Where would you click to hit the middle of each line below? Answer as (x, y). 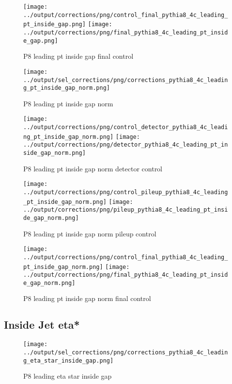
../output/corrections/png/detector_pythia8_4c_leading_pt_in (126, 145)
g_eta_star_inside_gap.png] (69, 360)
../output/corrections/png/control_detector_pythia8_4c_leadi (126, 127)
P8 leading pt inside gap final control (78, 56)
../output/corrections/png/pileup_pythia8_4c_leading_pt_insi (126, 210)
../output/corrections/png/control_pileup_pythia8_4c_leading (126, 192)
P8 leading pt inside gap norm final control (87, 298)
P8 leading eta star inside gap (68, 376)
